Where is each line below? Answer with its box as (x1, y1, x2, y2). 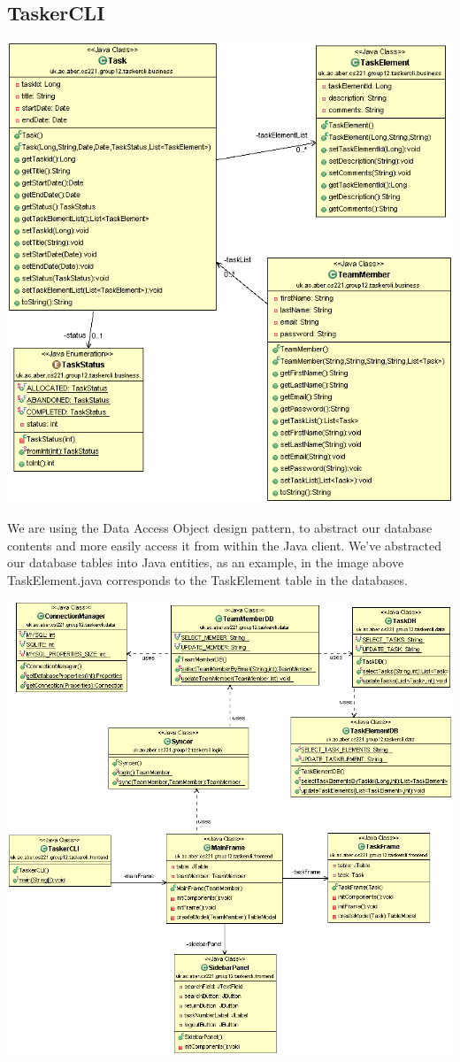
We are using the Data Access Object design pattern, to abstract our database (7, 519, 433, 537)
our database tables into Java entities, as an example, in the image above (7, 553, 404, 572)
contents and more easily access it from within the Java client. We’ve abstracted (7, 535, 442, 554)
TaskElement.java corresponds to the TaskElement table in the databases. (7, 570, 408, 589)
